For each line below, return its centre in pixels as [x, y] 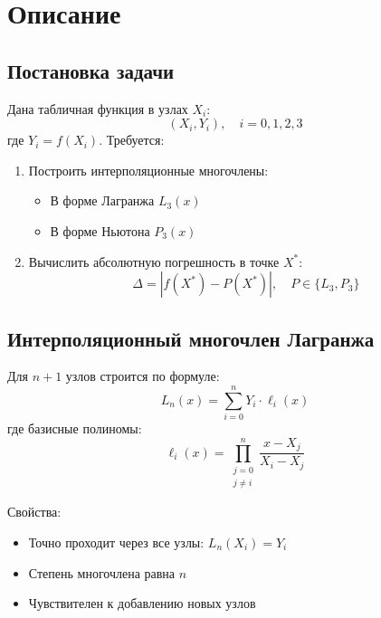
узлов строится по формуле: [143, 376]
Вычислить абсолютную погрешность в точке [154, 261]
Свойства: [34, 512]
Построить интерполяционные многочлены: [148, 170]
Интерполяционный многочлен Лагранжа [191, 338]
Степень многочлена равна [102, 572]
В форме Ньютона [100, 230]
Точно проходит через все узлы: [116, 542]
